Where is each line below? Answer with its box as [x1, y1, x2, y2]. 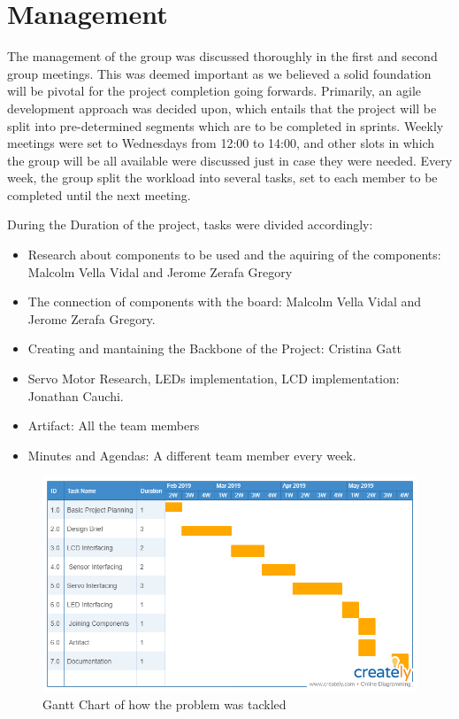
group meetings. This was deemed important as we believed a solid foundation [7, 64, 432, 82]
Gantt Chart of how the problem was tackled [42, 694, 287, 713]
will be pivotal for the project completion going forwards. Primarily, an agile [7, 81, 422, 100]
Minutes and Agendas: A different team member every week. [27, 445, 356, 464]
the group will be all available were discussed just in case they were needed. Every [7, 151, 453, 169]
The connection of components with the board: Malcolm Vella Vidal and [27, 292, 422, 311]
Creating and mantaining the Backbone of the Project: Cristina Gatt [27, 339, 402, 358]
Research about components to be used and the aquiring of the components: [27, 245, 441, 264]
